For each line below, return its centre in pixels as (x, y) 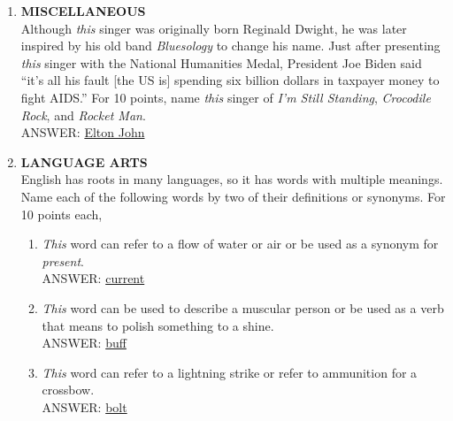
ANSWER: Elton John (83, 132)
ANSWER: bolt (84, 406)
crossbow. (68, 390)
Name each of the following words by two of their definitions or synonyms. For (233, 196)
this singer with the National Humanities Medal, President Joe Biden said (221, 62)
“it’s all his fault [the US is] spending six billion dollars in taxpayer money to (230, 80)
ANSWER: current (93, 278)
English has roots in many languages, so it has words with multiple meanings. (232, 179)
